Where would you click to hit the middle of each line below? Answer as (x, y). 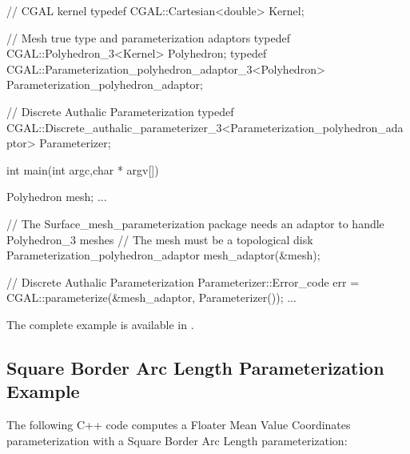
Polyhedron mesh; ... (57, 197)
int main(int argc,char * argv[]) (83, 169)
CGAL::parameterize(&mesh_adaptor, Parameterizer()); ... (151, 297)
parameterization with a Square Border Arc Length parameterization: (177, 440)
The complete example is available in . (100, 324)
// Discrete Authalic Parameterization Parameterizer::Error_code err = (183, 281)
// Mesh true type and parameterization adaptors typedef (148, 37)
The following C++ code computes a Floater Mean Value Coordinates (179, 425)
